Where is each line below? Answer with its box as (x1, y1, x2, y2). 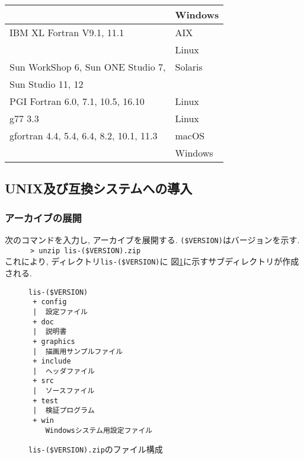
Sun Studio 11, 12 (9, 77, 84, 91)
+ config (33, 298, 67, 307)
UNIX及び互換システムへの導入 (5, 179, 193, 197)
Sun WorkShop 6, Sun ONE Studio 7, (9, 60, 166, 74)
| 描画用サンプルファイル (33, 347, 123, 356)
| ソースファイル (33, 387, 95, 396)
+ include (33, 357, 71, 366)
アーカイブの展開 (5, 210, 82, 225)
